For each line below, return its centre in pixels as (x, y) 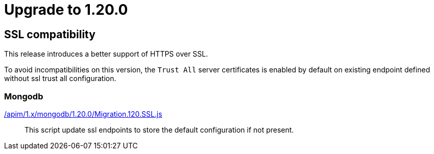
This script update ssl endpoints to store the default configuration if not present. (159, 130)
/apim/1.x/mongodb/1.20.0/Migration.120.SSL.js (83, 114)
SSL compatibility (50, 34)
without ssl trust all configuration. (60, 79)
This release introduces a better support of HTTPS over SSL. (106, 54)
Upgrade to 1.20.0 (66, 10)
